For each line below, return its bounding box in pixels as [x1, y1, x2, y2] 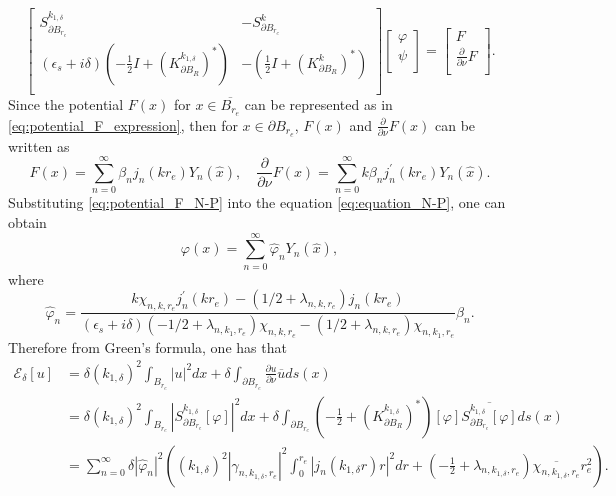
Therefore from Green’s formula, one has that [8, 336, 287, 357]
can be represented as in [244, 93, 393, 114]
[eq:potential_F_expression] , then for [8, 114, 238, 135]
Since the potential [8, 93, 124, 114]
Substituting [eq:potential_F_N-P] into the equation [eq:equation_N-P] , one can [8, 192, 506, 213]
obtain [8, 211, 47, 232]
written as [8, 135, 70, 156]
